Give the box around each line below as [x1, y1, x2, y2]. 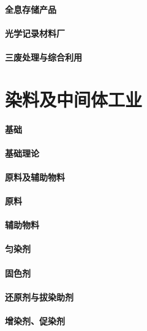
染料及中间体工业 [5, 86, 143, 111]
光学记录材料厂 [5, 26, 65, 39]
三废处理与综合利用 [5, 50, 82, 63]
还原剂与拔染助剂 [5, 290, 73, 303]
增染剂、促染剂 [5, 314, 65, 327]
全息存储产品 [5, 2, 56, 15]
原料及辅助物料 [5, 170, 65, 183]
